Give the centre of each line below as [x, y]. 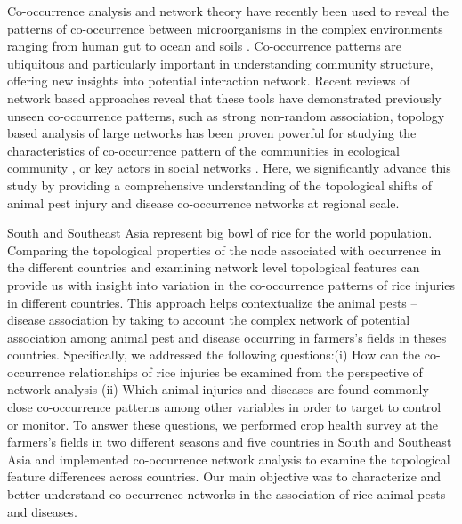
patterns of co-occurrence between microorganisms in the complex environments [225, 28]
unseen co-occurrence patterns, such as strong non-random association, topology [226, 115]
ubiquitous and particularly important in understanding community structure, [220, 63]
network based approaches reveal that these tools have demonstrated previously [224, 97]
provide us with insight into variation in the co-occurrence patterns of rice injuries [231, 284]
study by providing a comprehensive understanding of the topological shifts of [219, 185]
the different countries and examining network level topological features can [214, 267]
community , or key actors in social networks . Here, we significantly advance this [229, 168]
